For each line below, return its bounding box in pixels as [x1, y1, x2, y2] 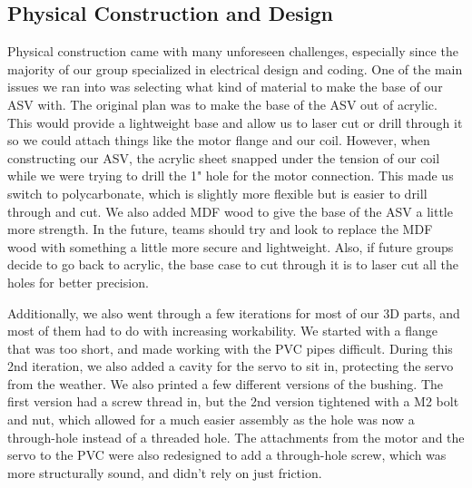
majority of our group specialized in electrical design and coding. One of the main [7, 59, 463, 78]
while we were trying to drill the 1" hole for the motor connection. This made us [7, 166, 454, 185]
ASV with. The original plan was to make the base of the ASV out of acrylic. [7, 94, 438, 113]
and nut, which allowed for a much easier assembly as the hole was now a [7, 410, 415, 429]
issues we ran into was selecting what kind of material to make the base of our [7, 77, 443, 96]
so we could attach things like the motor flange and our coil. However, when [7, 131, 430, 150]
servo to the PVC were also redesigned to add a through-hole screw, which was [7, 445, 447, 464]
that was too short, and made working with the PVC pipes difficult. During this [7, 338, 453, 357]
